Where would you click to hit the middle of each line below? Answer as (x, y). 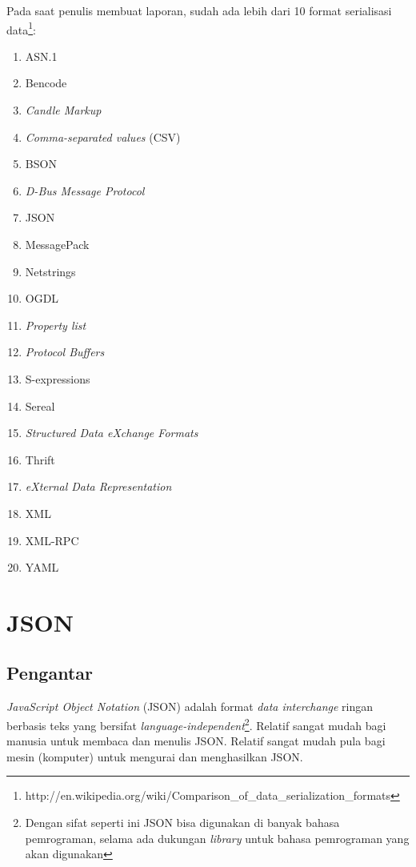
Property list (56, 325)
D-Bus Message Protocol (85, 190)
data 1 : (21, 28)
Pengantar (50, 673)
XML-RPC (52, 540)
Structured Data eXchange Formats (112, 433)
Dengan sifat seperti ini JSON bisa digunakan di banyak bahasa (182, 822)
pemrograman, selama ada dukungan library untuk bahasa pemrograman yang (217, 838)
